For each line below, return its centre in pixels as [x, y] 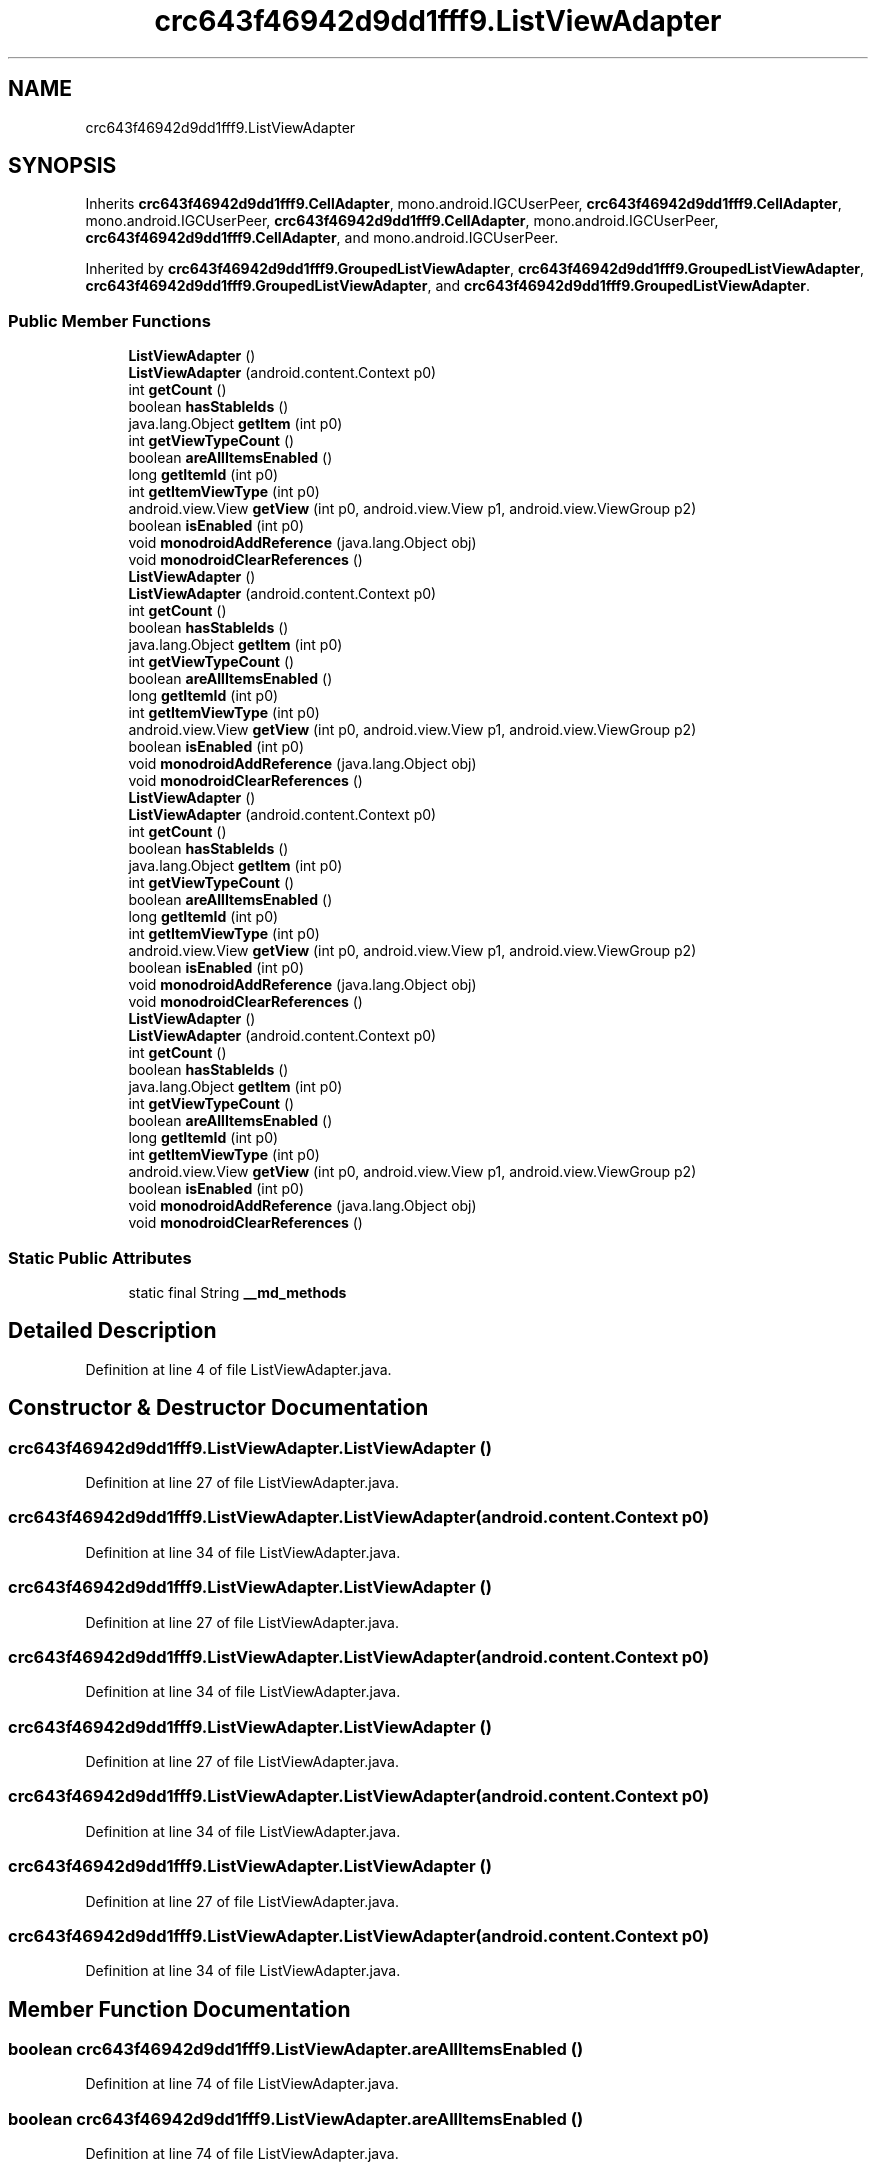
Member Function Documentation [179, 2009]
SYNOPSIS [62, 166]
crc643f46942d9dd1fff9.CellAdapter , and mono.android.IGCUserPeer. [322, 238]
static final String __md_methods [237, 1292]
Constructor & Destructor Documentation [218, 1408]
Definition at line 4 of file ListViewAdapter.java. [238, 1369]
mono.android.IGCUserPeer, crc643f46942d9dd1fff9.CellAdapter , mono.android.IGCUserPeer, [402, 221]
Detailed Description [112, 1331]
